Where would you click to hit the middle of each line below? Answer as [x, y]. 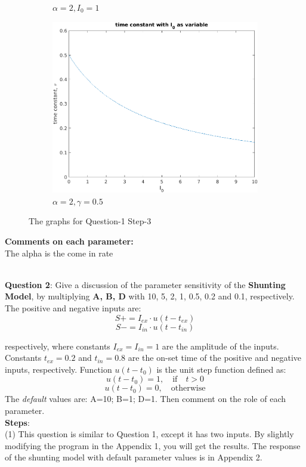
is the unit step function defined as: [221, 369]
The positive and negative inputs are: [73, 307]
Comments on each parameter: [69, 241]
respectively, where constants [58, 346]
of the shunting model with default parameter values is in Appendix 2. [134, 457]
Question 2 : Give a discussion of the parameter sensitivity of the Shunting [145, 284]
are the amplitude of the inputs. [220, 346]
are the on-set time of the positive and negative [214, 358]
